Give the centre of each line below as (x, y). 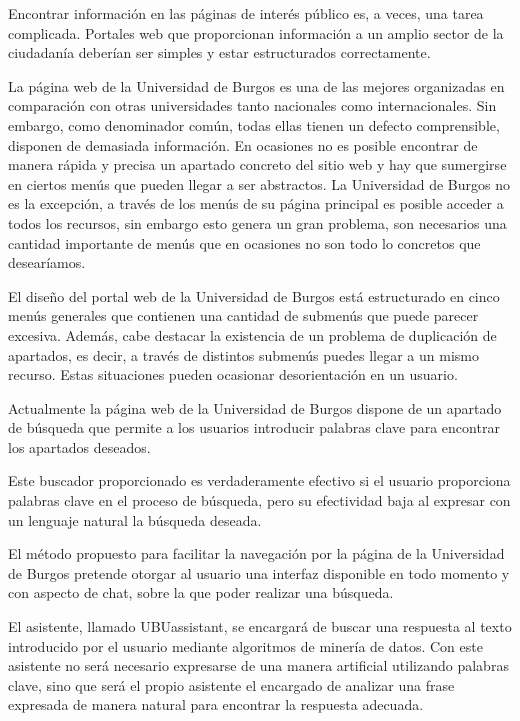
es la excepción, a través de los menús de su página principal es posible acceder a (256, 203)
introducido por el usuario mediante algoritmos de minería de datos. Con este (245, 645)
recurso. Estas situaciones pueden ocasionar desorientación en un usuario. (233, 374)
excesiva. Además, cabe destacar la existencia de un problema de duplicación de (252, 334)
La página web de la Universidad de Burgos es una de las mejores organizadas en (256, 85)
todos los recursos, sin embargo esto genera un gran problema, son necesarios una (257, 222)
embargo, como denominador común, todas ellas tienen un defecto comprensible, (254, 124)
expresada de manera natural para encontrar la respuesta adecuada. (216, 704)
